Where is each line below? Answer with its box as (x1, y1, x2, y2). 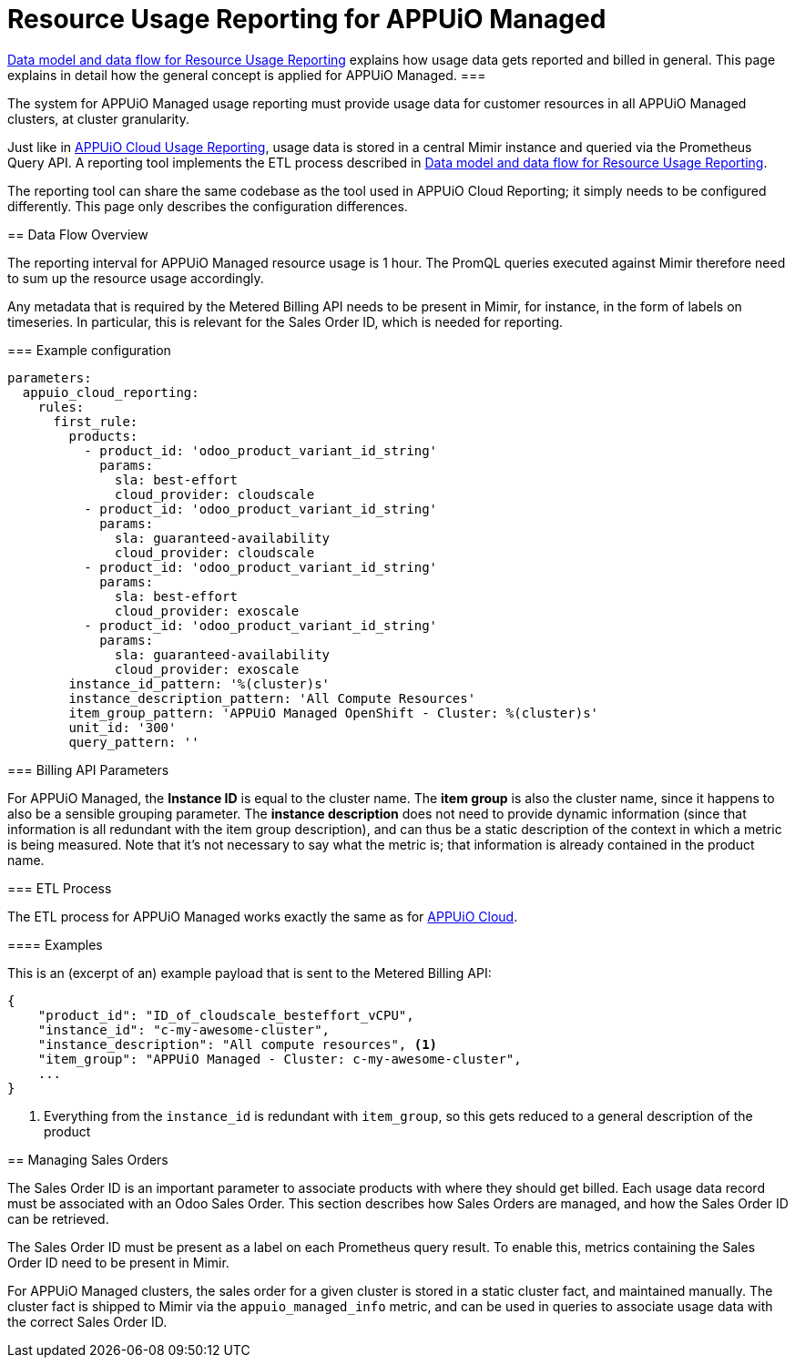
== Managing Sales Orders (7, 1151, 168, 1167)
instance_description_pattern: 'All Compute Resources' (68, 690, 476, 706)
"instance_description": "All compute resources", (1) (37, 1036, 438, 1052)
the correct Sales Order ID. (7, 1313, 168, 1329)
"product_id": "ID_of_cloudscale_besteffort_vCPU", (37, 1007, 414, 1023)
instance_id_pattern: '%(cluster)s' (68, 676, 331, 691)
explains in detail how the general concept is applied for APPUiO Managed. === (7, 66, 486, 83)
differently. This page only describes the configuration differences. (7, 198, 408, 214)
